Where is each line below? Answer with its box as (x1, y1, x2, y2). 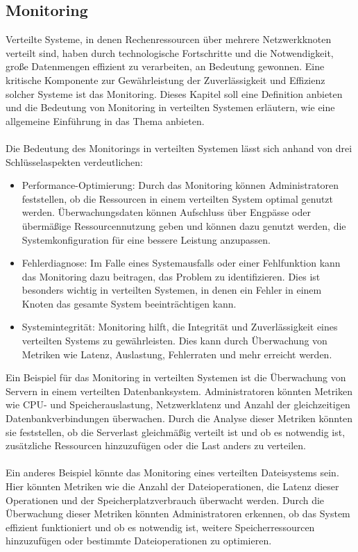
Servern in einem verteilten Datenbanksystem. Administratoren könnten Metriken (6, 383, 353, 398)
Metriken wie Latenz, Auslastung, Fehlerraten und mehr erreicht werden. (22, 346, 332, 361)
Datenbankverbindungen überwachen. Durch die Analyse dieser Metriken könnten (6, 411, 353, 426)
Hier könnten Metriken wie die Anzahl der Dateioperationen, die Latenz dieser (6, 479, 339, 494)
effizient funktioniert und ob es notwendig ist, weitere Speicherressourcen (6, 519, 315, 534)
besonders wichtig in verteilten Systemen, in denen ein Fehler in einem (22, 283, 322, 297)
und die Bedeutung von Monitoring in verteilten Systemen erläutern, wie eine (6, 100, 335, 115)
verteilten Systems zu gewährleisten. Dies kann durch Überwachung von (22, 333, 327, 348)
